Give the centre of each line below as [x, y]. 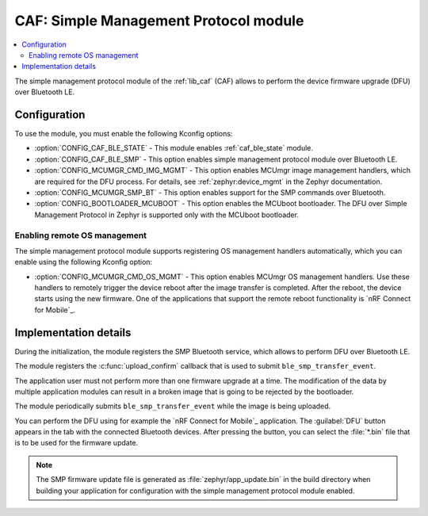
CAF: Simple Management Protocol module [159, 21]
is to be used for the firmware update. [76, 443]
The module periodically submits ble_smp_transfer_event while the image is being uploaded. [173, 406]
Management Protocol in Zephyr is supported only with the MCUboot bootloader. [166, 215]
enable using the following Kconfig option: [84, 262]
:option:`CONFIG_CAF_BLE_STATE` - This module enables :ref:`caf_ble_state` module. [174, 148]
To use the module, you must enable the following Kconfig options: [124, 134]
